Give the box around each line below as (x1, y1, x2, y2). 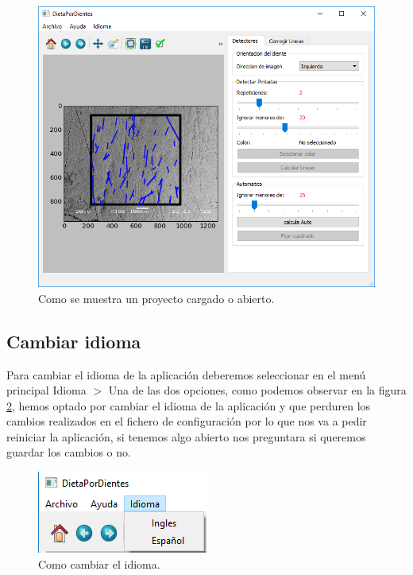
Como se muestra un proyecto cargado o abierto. (38, 289, 275, 306)
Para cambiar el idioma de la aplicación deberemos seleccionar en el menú (6, 366, 366, 383)
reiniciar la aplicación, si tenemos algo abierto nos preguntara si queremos (6, 428, 366, 445)
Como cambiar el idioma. (38, 555, 160, 572)
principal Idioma (6, 382, 87, 398)
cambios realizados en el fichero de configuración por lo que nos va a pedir (6, 413, 367, 429)
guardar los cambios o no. (6, 444, 131, 460)
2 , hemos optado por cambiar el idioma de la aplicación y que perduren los (6, 397, 371, 414)
